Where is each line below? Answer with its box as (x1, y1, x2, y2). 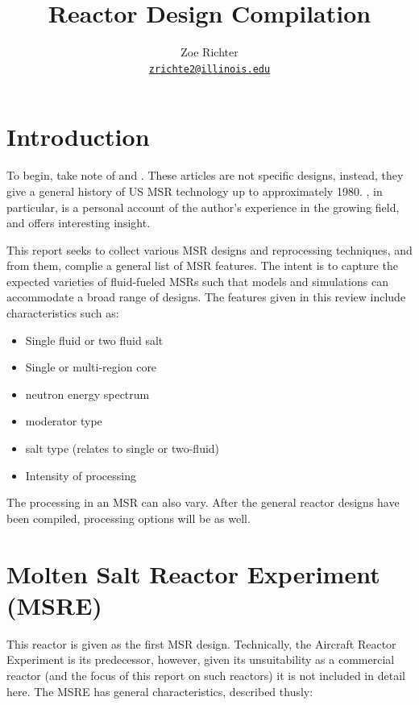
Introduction (6, 120, 150, 153)
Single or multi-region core (25, 359, 157, 375)
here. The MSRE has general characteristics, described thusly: (6, 682, 313, 699)
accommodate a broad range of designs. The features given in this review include (6, 288, 406, 305)
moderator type (25, 413, 102, 429)
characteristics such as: (6, 305, 119, 321)
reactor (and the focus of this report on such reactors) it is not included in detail (6, 666, 405, 683)
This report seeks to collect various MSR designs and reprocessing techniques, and (6, 241, 413, 258)
